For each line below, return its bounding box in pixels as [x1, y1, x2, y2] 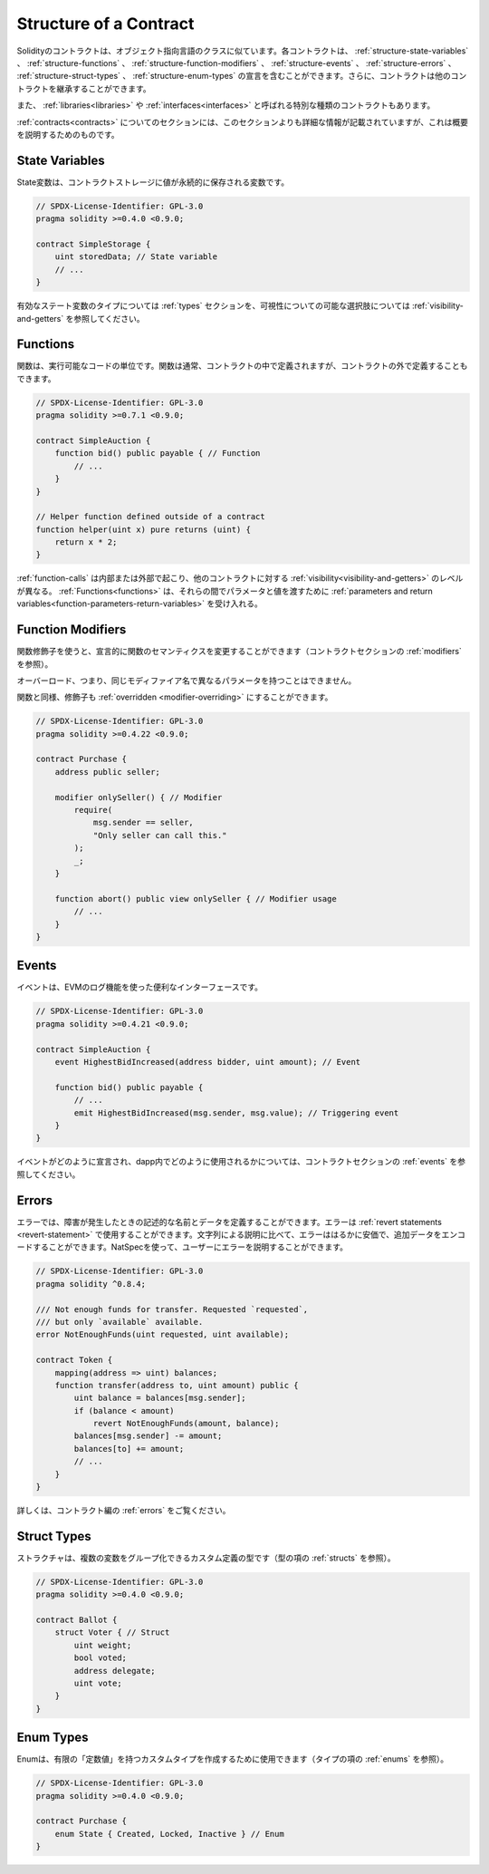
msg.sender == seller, [92, 817, 194, 828]
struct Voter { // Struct [54, 1628, 170, 1637]
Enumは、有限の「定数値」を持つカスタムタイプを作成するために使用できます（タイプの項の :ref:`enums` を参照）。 [16, 1753, 448, 1764]
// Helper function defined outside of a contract [35, 512, 266, 522]
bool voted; [73, 1653, 127, 1663]
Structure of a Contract [16, 14, 195, 34]
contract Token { [35, 1355, 113, 1366]
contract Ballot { [35, 1615, 118, 1626]
